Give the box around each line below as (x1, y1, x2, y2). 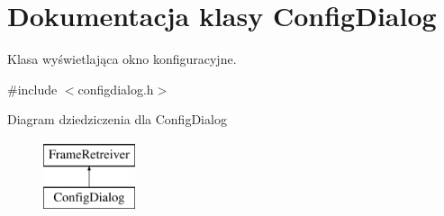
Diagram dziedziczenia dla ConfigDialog (7, 110, 227, 129)
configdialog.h (77, 79, 154, 98)
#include (7, 79, 58, 98)
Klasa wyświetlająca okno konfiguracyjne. (7, 49, 237, 68)
